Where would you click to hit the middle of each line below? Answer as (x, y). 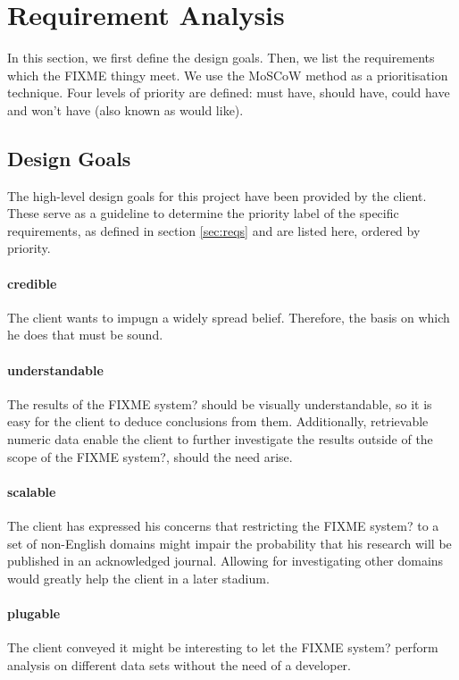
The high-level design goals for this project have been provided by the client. (217, 195)
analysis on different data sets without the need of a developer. (179, 664)
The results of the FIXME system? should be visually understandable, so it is (220, 403)
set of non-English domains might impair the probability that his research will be (229, 543)
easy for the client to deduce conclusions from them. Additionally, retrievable (218, 421)
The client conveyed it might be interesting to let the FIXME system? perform (223, 647)
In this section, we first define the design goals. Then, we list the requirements (221, 58)
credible (32, 283)
